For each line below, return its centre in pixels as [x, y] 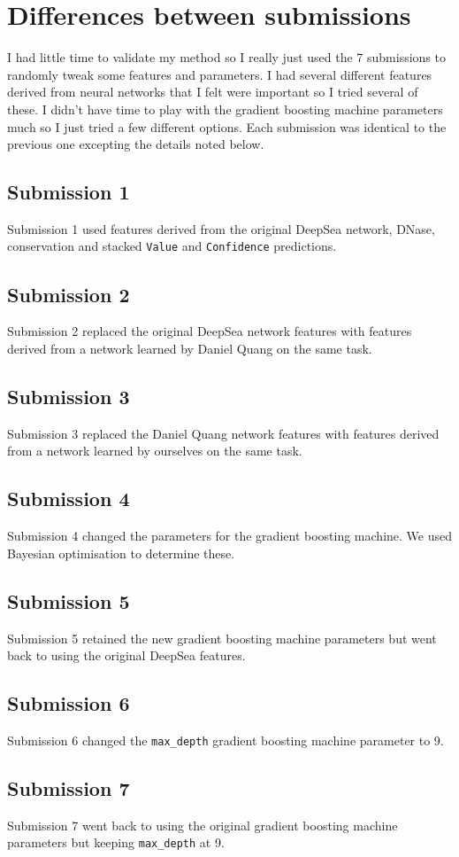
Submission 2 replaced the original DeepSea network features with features [210, 331]
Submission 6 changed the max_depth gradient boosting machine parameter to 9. [226, 740]
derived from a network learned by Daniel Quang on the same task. [190, 348]
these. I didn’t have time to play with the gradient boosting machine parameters [225, 109]
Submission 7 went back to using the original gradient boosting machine [203, 825]
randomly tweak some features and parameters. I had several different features [220, 74]
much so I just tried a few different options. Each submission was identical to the [227, 126]
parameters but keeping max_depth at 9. [116, 842]
